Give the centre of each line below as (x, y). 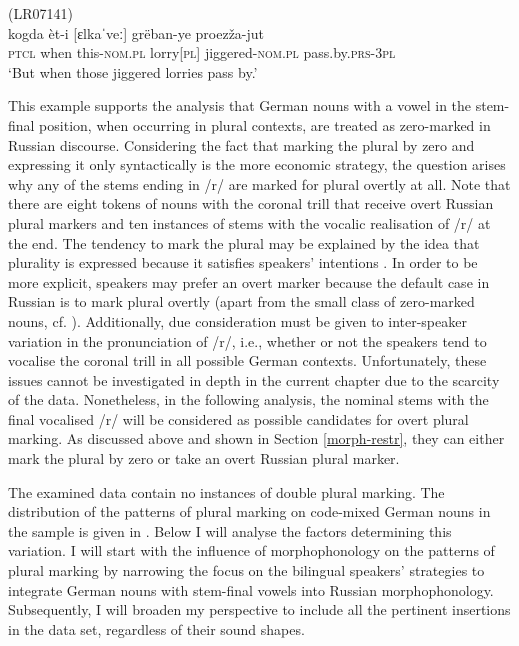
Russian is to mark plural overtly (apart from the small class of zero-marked (241, 301)
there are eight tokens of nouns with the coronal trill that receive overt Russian (251, 203)
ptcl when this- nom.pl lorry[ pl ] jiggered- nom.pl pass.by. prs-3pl (202, 52)
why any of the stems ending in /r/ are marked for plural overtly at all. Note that (259, 183)
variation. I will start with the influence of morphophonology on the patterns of (251, 550)
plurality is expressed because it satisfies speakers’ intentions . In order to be (243, 262)
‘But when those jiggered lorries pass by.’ (133, 71)
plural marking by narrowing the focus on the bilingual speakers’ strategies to (246, 570)
